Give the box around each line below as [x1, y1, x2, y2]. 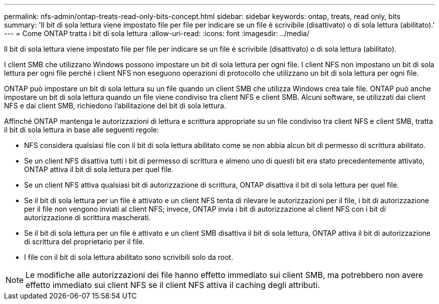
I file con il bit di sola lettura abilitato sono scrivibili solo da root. [24, 253, 234, 261]
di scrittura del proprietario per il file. [24, 237, 145, 246]
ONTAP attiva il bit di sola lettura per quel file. [24, 165, 174, 174]
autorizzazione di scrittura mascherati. [24, 213, 151, 222]
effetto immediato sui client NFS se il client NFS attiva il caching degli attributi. [26, 280, 320, 290]
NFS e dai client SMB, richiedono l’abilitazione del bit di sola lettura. [4, 101, 227, 110]
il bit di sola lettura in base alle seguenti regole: [4, 125, 159, 134]
